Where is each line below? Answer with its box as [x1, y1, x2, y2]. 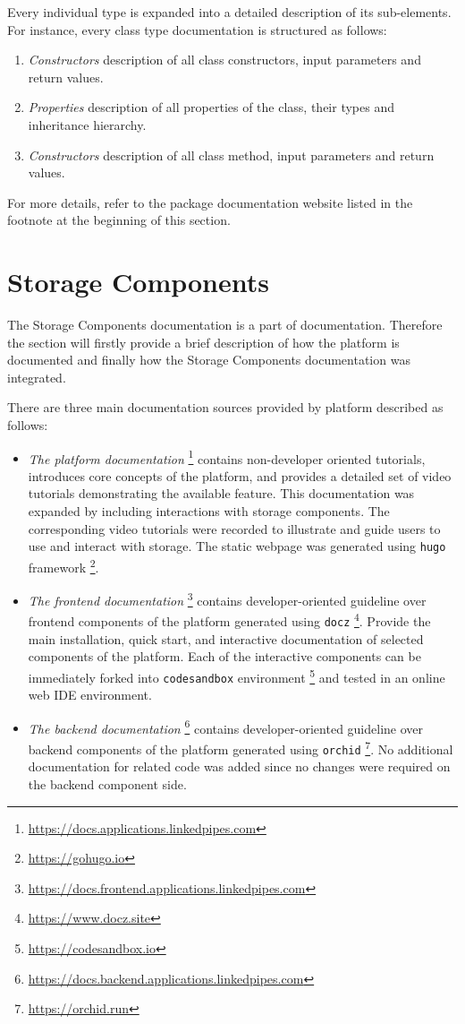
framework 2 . [28, 555, 99, 576]
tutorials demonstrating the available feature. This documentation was [28, 484, 415, 503]
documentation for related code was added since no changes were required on [28, 757, 451, 776]
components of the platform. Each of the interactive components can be [28, 647, 421, 666]
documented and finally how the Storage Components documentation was [7, 350, 410, 369]
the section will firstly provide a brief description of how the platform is [7, 332, 400, 351]
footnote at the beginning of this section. [7, 211, 231, 229]
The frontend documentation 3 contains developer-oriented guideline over [28, 589, 427, 609]
